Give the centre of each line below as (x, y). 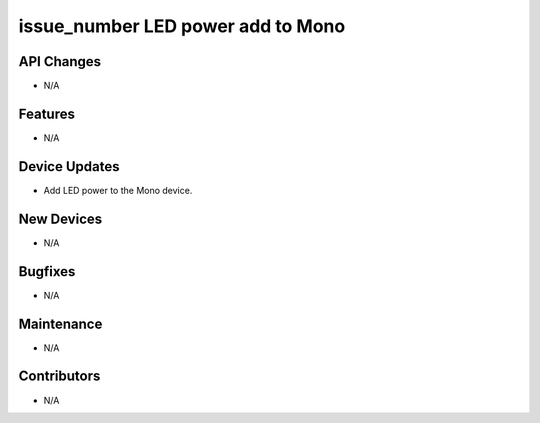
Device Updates (69, 166)
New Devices (60, 218)
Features (46, 113)
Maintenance (60, 323)
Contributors (59, 376)
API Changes (60, 61)
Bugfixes (47, 271)
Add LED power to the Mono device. (118, 190)
